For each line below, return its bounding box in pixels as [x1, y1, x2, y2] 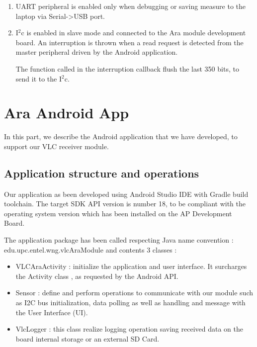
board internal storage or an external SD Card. [15, 333, 160, 344]
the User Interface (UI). [15, 307, 88, 317]
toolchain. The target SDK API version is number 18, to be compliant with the [4, 198, 246, 209]
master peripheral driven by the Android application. [15, 47, 178, 57]
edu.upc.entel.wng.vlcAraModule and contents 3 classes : [4, 244, 177, 255]
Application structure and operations [4, 165, 199, 180]
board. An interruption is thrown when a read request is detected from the [15, 37, 244, 47]
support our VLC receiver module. [4, 141, 109, 151]
